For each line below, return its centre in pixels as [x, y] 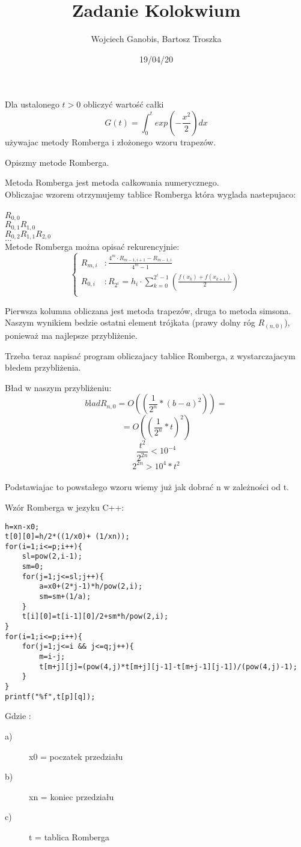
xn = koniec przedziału [71, 796]
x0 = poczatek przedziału [76, 756]
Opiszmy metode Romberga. [57, 162]
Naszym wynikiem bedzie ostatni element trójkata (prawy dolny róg [130, 322]
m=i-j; [52, 657]
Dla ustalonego [32, 104]
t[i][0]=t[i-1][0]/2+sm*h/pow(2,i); [95, 617]
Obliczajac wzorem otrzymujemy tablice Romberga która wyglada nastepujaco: [150, 194]
